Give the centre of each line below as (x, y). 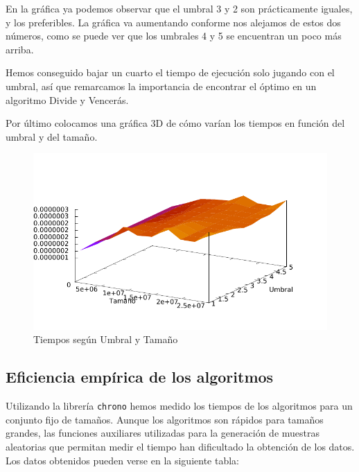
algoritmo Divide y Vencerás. (67, 99)
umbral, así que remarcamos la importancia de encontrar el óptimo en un (161, 86)
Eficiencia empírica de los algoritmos (140, 377)
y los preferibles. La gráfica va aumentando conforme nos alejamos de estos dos (173, 22)
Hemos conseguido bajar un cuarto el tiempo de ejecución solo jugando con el (170, 72)
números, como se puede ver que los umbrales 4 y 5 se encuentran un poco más (174, 36)
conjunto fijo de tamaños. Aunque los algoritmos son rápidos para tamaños (165, 419)
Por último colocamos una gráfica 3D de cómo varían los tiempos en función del (175, 123)
